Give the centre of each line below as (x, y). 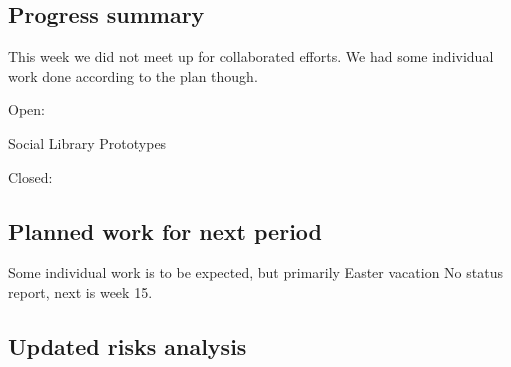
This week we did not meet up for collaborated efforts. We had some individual (251, 56)
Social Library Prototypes (87, 142)
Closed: (30, 176)
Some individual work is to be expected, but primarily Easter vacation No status (255, 272)
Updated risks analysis (127, 345)
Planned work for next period (165, 230)
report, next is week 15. (80, 291)
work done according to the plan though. (133, 75)
